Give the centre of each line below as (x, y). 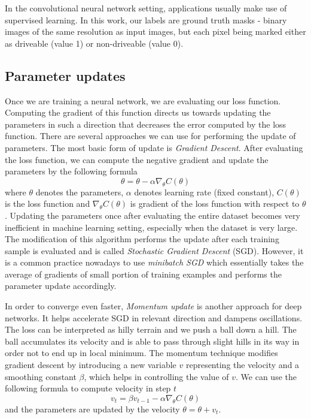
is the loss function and (48, 204)
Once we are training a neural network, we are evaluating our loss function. (143, 100)
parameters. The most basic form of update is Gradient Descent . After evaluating (154, 147)
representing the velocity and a (243, 365)
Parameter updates (65, 75)
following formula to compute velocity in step (88, 388)
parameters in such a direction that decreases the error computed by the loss (146, 124)
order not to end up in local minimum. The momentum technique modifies (141, 353)
